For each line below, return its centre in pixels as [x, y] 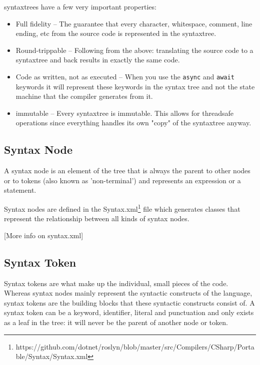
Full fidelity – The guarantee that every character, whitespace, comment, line [134, 23]
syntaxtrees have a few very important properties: [80, 6]
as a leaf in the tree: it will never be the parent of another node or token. [116, 322]
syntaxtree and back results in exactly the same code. [98, 60]
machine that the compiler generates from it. [84, 96]
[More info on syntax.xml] [44, 235]
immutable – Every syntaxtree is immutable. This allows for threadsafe [124, 113]
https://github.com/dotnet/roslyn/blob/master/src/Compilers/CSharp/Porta [135, 346]
